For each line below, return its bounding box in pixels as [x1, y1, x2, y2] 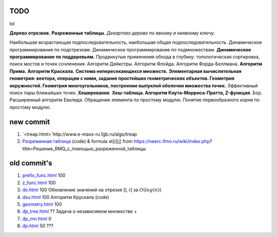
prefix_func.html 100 [22, 172, 66, 178]
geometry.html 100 [22, 201, 62, 207]
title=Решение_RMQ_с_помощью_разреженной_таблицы [22, 145, 146, 152]
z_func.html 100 [22, 179, 56, 186]
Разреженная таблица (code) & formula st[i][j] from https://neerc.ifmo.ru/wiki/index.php [22, 138, 210, 144]
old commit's [9, 159, 52, 168]
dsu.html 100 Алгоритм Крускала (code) [22, 194, 110, 200]
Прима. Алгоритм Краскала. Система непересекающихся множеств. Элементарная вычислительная [9, 68, 242, 74]
